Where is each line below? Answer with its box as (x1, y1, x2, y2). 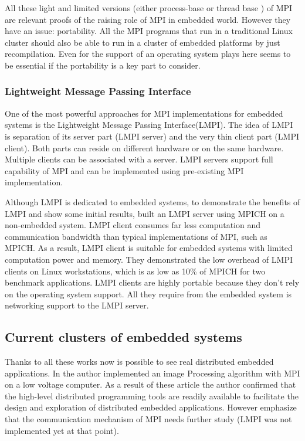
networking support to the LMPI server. (5, 299, 149, 311)
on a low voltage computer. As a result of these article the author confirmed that (5, 378, 296, 391)
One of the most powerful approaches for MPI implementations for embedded (5, 107, 283, 119)
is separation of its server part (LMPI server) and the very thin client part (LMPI (5, 130, 299, 142)
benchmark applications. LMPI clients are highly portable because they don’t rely (5, 276, 300, 289)
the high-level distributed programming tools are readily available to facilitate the (5, 389, 299, 402)
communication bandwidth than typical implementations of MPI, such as (5, 230, 267, 242)
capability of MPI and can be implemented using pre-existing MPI (5, 164, 244, 177)
